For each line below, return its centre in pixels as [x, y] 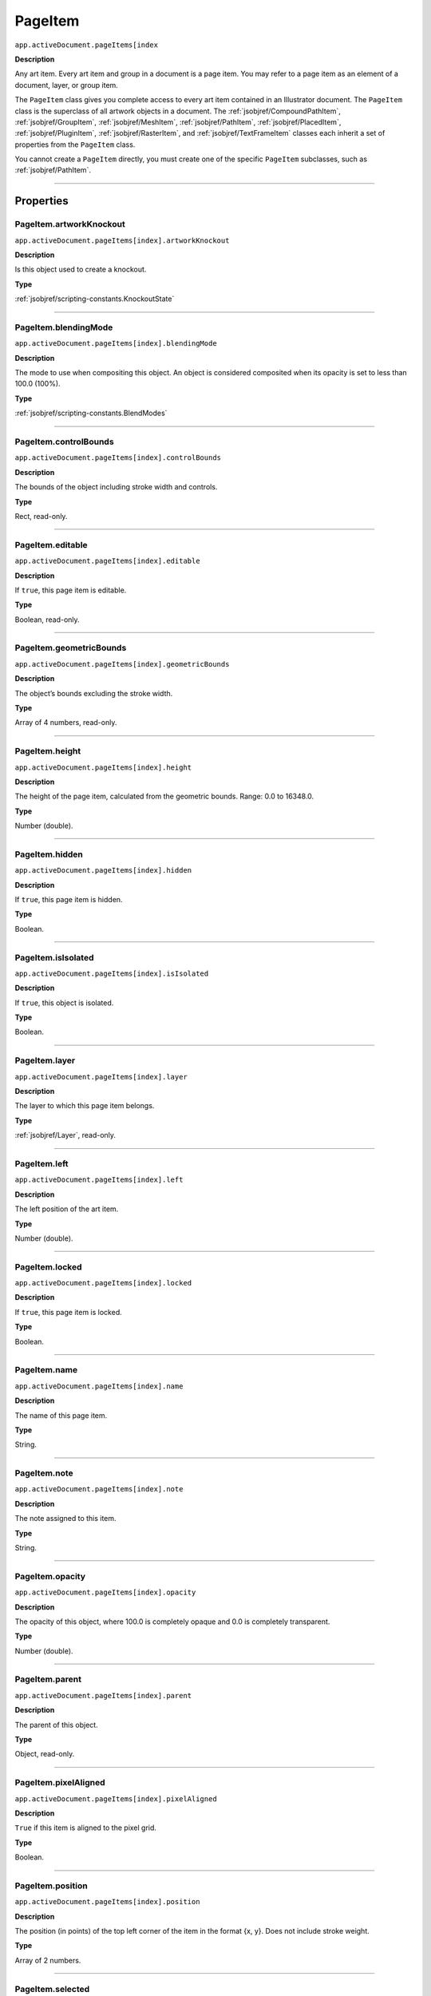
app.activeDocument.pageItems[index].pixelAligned [116, 1799]
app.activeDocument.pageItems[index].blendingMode [116, 344]
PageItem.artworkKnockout [70, 224]
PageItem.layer [45, 1060]
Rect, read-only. [41, 516]
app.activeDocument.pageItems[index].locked [103, 1283]
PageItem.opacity [50, 1576]
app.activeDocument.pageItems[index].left [99, 1180]
